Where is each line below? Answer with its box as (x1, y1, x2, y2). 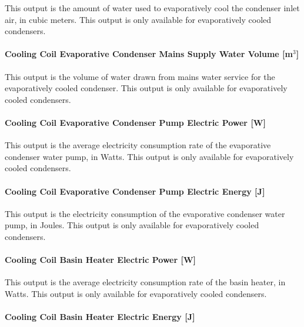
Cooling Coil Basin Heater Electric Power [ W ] (5, 253, 196, 266)
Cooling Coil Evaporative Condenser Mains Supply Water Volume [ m (5, 48, 293, 60)
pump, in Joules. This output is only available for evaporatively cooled (5, 219, 259, 231)
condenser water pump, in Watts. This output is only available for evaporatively (5, 150, 294, 162)
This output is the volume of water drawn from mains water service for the (5, 70, 275, 82)
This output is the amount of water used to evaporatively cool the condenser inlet (5, 2, 300, 14)
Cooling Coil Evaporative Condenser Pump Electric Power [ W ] (5, 116, 266, 128)
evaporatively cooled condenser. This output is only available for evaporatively (5, 82, 288, 94)
